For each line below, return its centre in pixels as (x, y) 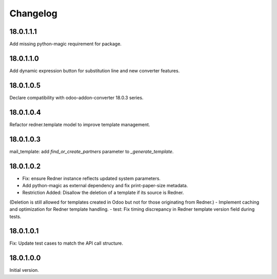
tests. (15, 216)
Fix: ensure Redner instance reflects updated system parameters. (92, 178)
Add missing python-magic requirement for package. (65, 44)
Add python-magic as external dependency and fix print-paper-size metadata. (105, 185)
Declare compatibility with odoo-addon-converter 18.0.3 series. (76, 97)
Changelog (33, 13)
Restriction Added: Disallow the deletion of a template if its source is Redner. (103, 193)
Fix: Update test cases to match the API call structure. (66, 243)
